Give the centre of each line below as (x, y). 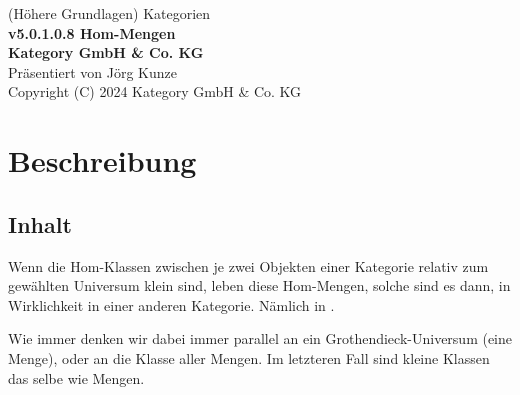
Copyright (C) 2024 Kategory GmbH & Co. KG (155, 91)
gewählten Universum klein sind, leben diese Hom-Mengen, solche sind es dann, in (259, 285)
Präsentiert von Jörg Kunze (92, 71)
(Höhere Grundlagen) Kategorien (109, 13)
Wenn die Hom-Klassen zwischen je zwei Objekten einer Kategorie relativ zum (248, 265)
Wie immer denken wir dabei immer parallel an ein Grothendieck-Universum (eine (260, 338)
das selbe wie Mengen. (76, 377)
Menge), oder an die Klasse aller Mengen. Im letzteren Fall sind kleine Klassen (249, 357)
